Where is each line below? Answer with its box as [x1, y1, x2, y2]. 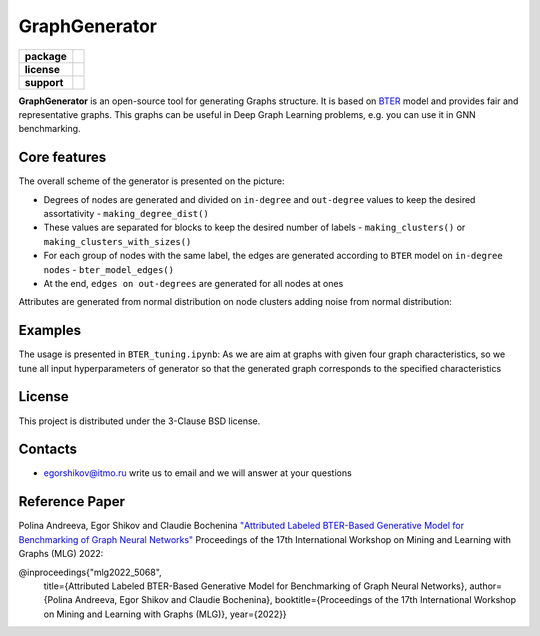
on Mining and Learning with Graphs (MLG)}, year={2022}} [43, 608, 287, 620]
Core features [18, 149, 107, 166]
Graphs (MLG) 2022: [18, 548, 104, 560]
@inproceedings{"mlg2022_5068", [18, 566, 162, 578]
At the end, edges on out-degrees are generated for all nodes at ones [43, 277, 344, 289]
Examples [18, 322, 82, 339]
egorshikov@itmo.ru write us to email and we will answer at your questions [43, 467, 352, 479]
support [24, 75, 64, 89]
